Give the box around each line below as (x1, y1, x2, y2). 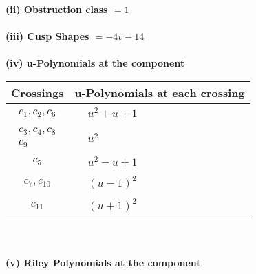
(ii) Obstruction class (6, 2, 108, 16)
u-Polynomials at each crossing (74, 84, 245, 101)
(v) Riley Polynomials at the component (6, 255, 201, 269)
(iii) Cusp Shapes (6, 29, 89, 43)
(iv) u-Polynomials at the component (6, 56, 185, 70)
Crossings (11, 84, 64, 101)
